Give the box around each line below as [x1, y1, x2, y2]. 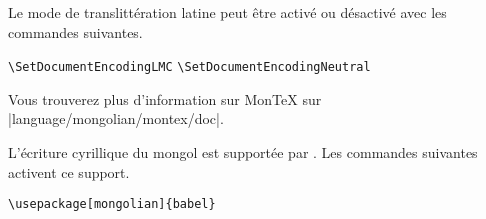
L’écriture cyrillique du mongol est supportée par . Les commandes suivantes [8, 142, 478, 163]
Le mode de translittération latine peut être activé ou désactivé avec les [8, 2, 447, 22]
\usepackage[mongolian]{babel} [8, 197, 216, 212]
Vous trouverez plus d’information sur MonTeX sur [8, 88, 322, 109]
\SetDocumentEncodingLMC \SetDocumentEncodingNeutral [8, 60, 371, 75]
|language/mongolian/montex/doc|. [8, 108, 224, 129]
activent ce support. [8, 161, 130, 182]
